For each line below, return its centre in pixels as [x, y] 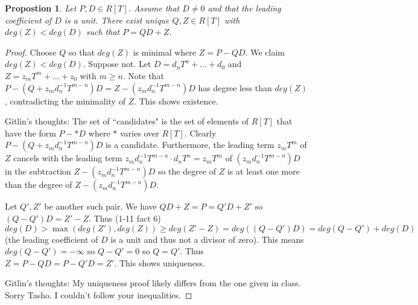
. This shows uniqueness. [160, 262]
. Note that [143, 75]
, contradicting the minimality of [65, 101]
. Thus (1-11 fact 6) [125, 218]
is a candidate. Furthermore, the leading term [190, 145]
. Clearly [200, 133]
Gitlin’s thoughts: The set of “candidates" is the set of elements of [127, 121]
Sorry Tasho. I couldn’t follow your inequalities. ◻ [99, 294]
